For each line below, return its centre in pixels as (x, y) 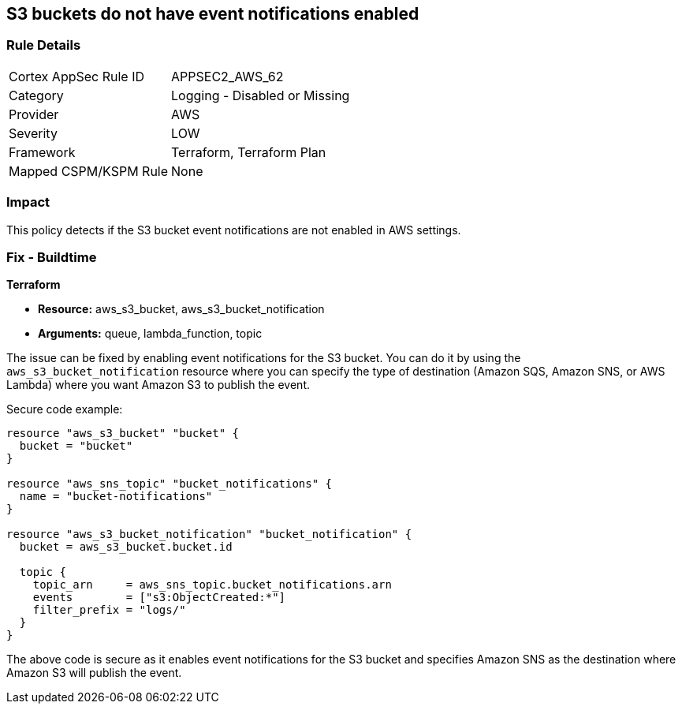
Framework (42, 152)
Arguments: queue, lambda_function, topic (150, 334)
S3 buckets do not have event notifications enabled (213, 14)
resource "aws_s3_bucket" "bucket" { (123, 433)
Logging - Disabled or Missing (261, 95)
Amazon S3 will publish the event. (94, 673)
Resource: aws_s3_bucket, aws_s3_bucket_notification (181, 309)
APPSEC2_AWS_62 (227, 76)
